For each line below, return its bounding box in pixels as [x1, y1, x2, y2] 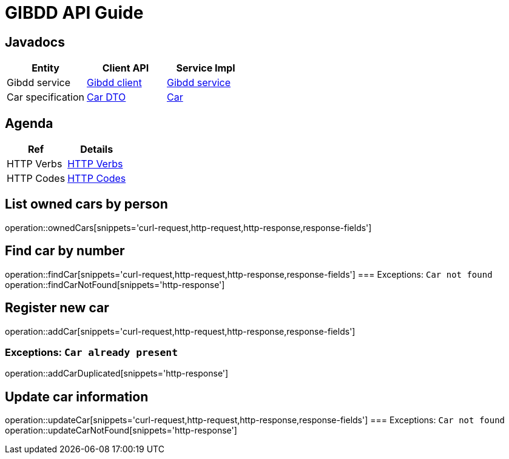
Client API [102, 62, 149, 75]
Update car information [5, 389, 149, 404]
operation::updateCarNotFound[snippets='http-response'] [5, 425, 237, 436]
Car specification [7, 91, 85, 104]
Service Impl [176, 62, 235, 75]
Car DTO [87, 91, 126, 104]
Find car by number [5, 243, 125, 259]
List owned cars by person [5, 196, 168, 212]
